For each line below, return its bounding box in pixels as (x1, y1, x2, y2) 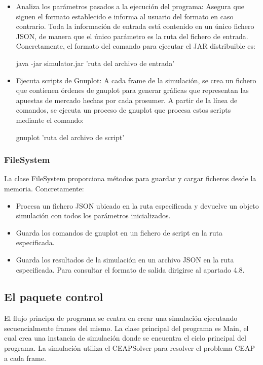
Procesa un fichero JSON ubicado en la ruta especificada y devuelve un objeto (16, 200, 259, 211)
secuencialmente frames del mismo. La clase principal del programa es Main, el (4, 322, 249, 333)
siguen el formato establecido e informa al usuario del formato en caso (16, 11, 234, 21)
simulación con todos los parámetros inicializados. (16, 210, 171, 221)
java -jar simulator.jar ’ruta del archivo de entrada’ (16, 57, 175, 68)
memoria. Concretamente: (4, 183, 84, 193)
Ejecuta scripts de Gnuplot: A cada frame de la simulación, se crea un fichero (16, 75, 256, 85)
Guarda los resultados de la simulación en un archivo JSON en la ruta (16, 254, 234, 264)
